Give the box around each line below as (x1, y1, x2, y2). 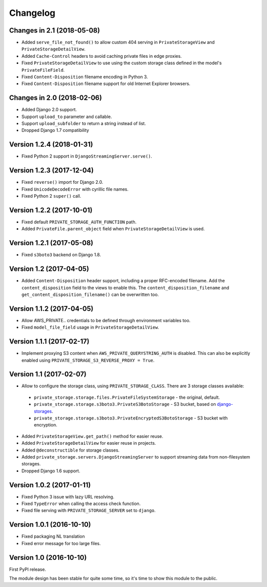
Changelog (9, 7, 55, 18)
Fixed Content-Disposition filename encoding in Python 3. (21, 74, 148, 80)
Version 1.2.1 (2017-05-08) (9, 239, 93, 247)
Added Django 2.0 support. (21, 107, 77, 113)
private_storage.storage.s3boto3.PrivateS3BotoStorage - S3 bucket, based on (34, 401, 216, 407)
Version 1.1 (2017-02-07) (9, 370, 87, 378)
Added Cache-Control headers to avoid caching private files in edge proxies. (21, 53, 182, 59)
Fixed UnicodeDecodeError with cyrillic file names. (21, 186, 129, 192)
